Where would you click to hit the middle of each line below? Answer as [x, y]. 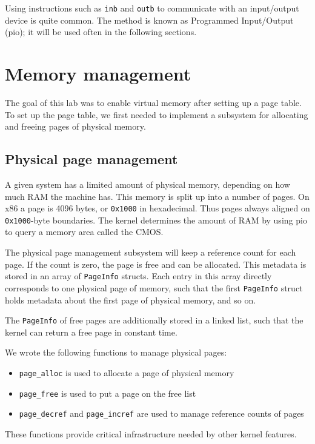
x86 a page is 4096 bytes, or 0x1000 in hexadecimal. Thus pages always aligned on [157, 208]
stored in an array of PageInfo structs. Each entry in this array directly [138, 276]
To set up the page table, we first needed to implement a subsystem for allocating [157, 114]
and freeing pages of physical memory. [75, 126]
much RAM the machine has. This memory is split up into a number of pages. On [157, 196]
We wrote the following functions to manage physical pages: [116, 352]
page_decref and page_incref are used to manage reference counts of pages [161, 413]
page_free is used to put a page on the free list [108, 393]
